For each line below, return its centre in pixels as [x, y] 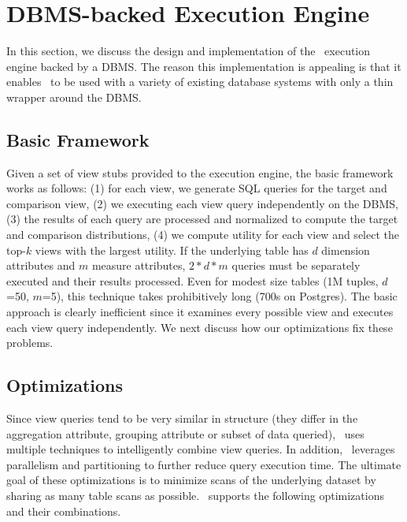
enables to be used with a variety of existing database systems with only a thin [200, 82]
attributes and [41, 265]
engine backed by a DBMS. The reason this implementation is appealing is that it [204, 66]
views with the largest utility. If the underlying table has [172, 250]
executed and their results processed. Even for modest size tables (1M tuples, [192, 280]
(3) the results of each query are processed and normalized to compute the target [202, 219]
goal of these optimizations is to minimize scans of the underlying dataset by [191, 480]
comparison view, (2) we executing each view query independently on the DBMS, [202, 203]
